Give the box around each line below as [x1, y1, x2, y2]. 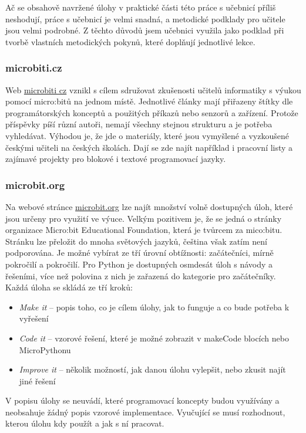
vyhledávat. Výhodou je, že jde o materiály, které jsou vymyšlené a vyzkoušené [5, 129, 289, 141]
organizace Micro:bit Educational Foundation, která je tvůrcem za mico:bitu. [5, 224, 283, 236]
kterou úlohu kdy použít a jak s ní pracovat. [5, 417, 164, 429]
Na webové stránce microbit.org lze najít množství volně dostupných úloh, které [5, 200, 293, 212]
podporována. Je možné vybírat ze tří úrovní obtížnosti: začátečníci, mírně [5, 246, 274, 259]
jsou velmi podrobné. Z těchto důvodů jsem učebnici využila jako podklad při [5, 24, 284, 36]
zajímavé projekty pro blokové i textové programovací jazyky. [5, 153, 226, 165]
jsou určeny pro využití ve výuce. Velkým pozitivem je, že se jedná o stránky [5, 212, 282, 224]
